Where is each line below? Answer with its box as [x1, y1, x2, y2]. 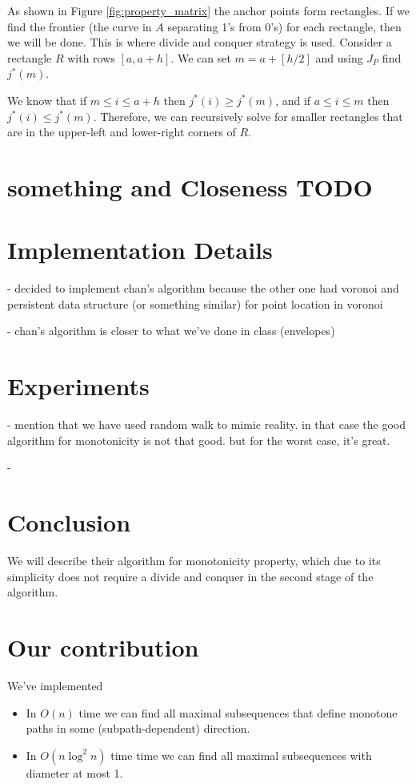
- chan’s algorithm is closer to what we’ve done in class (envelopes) [7, 322, 335, 339]
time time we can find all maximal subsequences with [110, 746, 372, 763]
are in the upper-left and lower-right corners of [7, 123, 236, 140]
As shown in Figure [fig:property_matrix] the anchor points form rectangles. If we [7, 2, 410, 18]
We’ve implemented [7, 677, 103, 693]
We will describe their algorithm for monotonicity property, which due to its [7, 552, 381, 569]
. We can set [170, 49, 231, 66]
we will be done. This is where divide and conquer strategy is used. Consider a [7, 34, 392, 51]
